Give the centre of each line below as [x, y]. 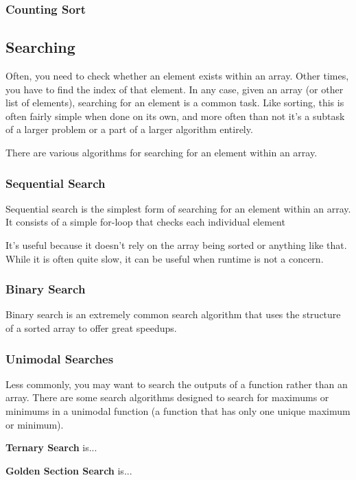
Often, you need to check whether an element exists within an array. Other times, [177, 76]
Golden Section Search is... [69, 470]
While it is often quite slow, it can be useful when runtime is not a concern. [165, 258]
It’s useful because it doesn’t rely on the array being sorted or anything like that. [176, 245]
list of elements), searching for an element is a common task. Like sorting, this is [175, 103]
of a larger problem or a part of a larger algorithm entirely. [129, 129]
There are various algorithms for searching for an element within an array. [162, 153]
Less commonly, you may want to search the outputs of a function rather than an [177, 384]
